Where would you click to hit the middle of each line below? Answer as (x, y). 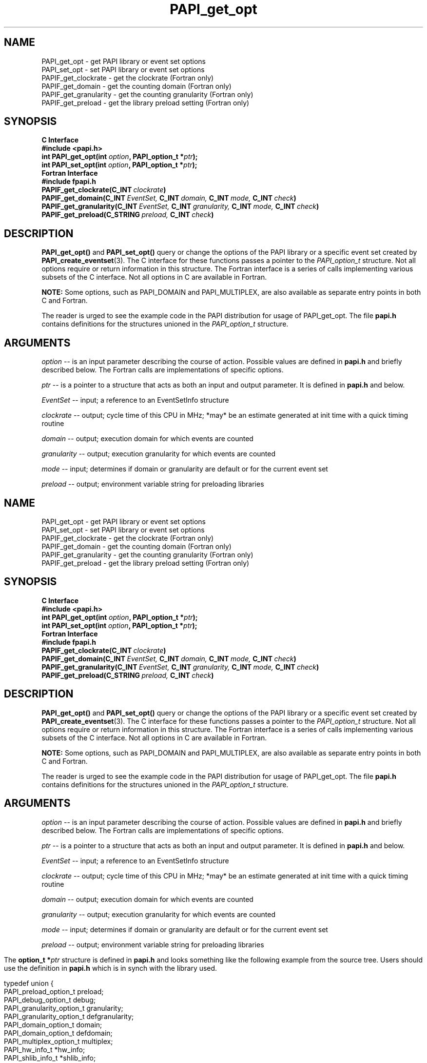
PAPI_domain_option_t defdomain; (58, 1033)
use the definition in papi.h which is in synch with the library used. (111, 968)
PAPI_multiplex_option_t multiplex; (58, 1041)
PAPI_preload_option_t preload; (54, 991)
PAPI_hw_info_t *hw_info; (45, 1049)
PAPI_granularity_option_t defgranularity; (69, 1016)
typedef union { (29, 983)
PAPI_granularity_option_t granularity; (64, 1008)
